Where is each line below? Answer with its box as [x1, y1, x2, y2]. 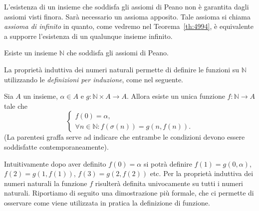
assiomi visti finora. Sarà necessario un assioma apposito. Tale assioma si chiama [4, 11, 251, 21]
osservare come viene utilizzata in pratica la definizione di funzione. [4, 197, 210, 208]
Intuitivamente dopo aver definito [4, 158, 106, 169]
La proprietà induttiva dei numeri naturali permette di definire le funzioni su [4, 64, 240, 74]
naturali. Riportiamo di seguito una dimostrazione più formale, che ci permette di [4, 188, 254, 198]
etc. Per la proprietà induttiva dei [150, 168, 254, 179]
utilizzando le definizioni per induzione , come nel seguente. [4, 74, 183, 84]
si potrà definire [143, 158, 192, 169]
